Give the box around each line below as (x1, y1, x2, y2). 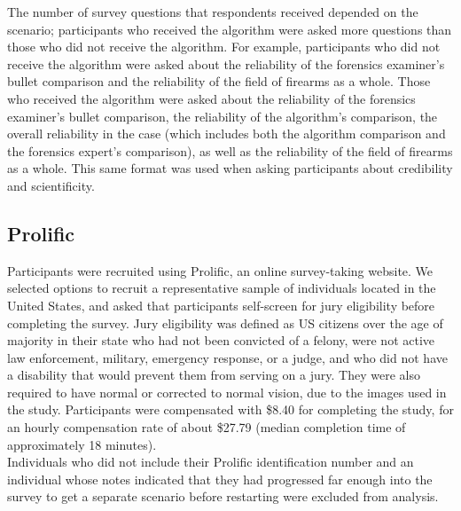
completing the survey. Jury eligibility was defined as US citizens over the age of (7, 313, 443, 332)
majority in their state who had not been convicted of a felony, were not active (7, 331, 435, 350)
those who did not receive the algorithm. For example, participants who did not (7, 37, 441, 56)
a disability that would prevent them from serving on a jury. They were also (7, 366, 420, 384)
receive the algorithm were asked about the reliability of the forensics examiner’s (7, 54, 445, 73)
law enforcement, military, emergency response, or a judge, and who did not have (7, 348, 448, 366)
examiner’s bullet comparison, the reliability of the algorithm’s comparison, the (7, 106, 438, 125)
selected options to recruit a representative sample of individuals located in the (7, 279, 436, 297)
